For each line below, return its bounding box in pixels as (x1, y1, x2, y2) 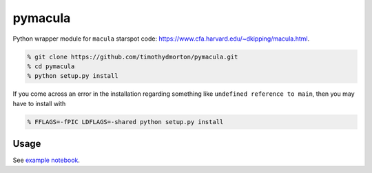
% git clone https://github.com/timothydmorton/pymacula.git (27, 52, 238, 61)
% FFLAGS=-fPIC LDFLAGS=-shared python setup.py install (27, 118, 224, 125)
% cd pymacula (27, 62, 75, 70)
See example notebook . (12, 156, 81, 165)
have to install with (12, 99, 66, 108)
